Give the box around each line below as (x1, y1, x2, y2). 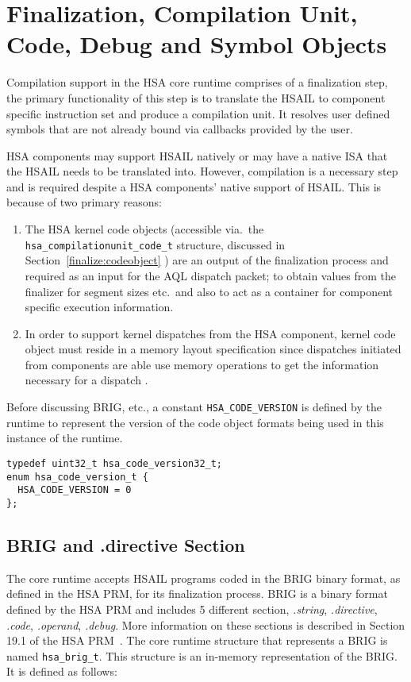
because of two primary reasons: (6, 194, 162, 210)
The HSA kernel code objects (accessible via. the (25, 221, 264, 237)
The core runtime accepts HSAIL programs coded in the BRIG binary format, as (6, 569, 401, 586)
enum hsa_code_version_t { (6, 471, 148, 483)
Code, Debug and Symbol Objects (6, 28, 387, 60)
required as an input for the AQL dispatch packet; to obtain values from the (25, 267, 397, 283)
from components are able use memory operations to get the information (25, 356, 379, 372)
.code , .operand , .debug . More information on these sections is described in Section (6, 616, 405, 633)
